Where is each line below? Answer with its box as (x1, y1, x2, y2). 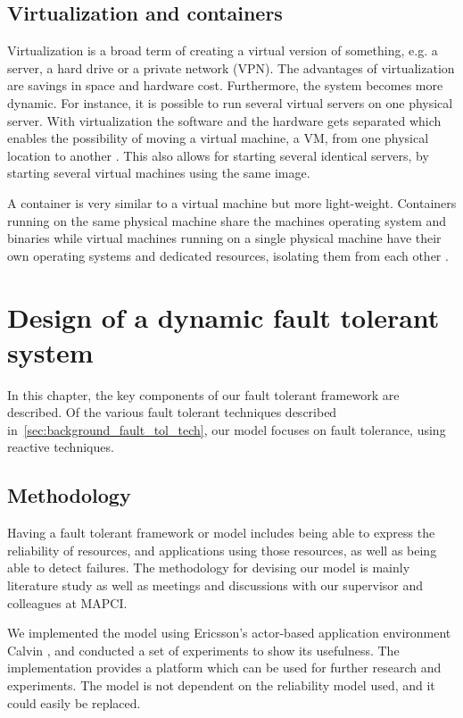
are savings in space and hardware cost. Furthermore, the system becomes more (7, 76, 443, 95)
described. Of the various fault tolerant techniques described (7, 403, 337, 422)
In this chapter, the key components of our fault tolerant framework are (7, 385, 400, 404)
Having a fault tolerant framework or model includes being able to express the (7, 523, 435, 542)
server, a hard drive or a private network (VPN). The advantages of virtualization (7, 58, 455, 77)
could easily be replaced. (7, 693, 141, 712)
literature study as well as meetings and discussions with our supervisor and (7, 576, 424, 594)
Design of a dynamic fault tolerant (7, 298, 440, 335)
